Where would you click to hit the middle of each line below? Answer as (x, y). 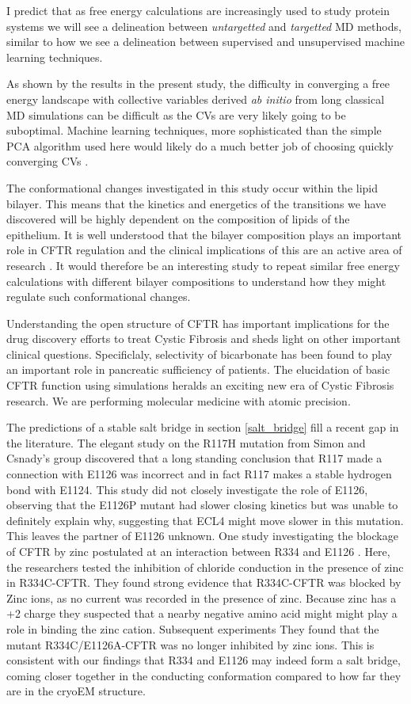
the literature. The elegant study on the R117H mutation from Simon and (186, 442)
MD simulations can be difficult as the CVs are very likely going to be (176, 114)
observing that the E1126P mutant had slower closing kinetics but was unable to (202, 505)
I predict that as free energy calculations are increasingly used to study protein (198, 10)
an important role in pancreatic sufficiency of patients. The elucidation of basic (198, 369)
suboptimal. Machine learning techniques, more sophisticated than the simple (194, 130)
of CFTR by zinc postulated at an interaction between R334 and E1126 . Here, (198, 551)
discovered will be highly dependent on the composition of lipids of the (178, 219)
